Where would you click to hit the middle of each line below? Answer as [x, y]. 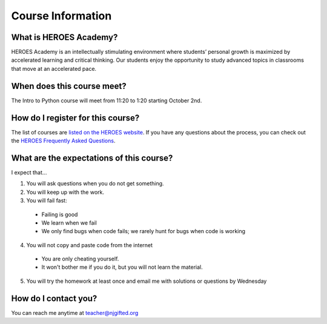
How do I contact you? [54, 298]
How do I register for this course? [75, 118]
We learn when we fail [69, 223]
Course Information [61, 16]
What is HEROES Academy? [64, 37]
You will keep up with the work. [65, 192]
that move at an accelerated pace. [54, 68]
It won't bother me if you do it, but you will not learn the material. [122, 267]
